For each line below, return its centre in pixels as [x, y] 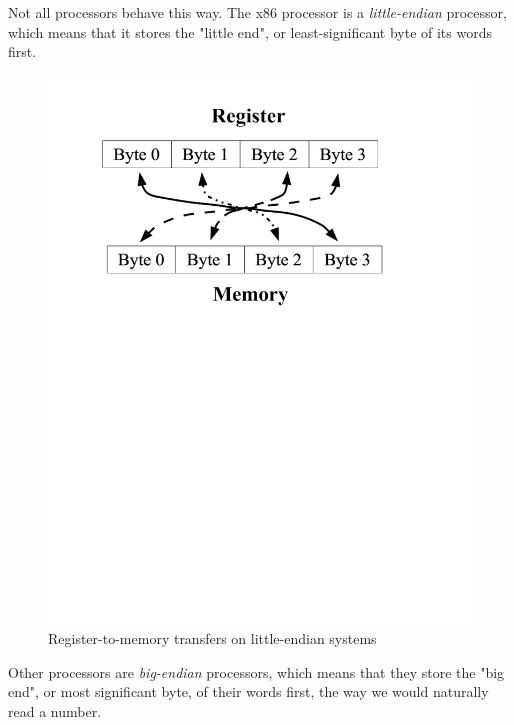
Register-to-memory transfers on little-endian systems [212, 638]
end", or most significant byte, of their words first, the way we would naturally [248, 691]
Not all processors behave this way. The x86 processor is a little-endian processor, [257, 12]
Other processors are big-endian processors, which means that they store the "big [256, 671]
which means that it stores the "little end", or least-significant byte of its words [250, 31]
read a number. [55, 711]
